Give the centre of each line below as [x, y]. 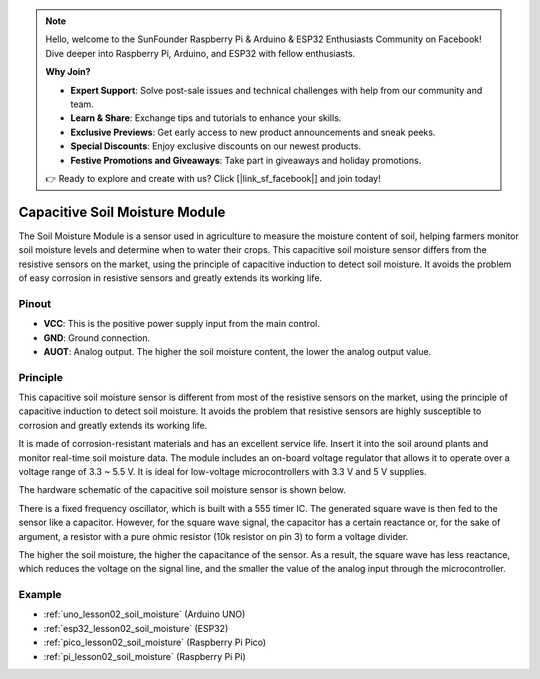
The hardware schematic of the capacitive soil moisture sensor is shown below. [182, 490]
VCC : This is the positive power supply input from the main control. [181, 324]
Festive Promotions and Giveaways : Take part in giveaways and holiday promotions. [246, 160]
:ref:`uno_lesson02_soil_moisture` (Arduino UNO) [144, 614]
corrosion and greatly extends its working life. [113, 425]
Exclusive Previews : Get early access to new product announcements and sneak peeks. [253, 132]
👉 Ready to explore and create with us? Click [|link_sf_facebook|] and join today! [213, 178]
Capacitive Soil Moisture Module [122, 211]
